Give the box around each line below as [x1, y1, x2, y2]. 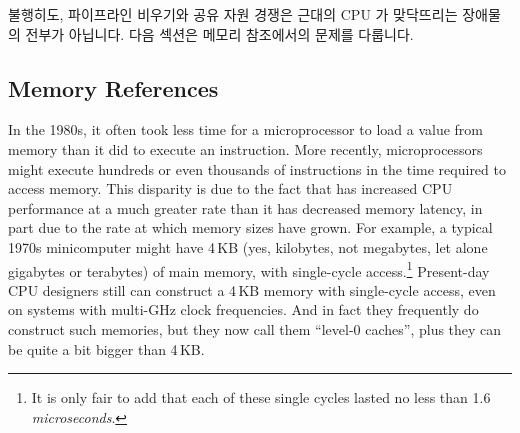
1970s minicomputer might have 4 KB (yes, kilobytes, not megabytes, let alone [8, 236, 488, 257]
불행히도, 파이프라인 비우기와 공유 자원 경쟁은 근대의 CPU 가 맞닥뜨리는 [8, 4, 458, 24]
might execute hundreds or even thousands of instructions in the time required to [8, 158, 506, 179]
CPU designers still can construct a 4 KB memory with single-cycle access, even [8, 279, 496, 300]
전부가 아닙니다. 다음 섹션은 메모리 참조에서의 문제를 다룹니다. [25, 23, 414, 44]
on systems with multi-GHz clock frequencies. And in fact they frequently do [8, 299, 479, 320]
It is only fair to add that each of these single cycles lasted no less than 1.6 [31, 387, 491, 408]
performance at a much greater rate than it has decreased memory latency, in [8, 197, 483, 218]
